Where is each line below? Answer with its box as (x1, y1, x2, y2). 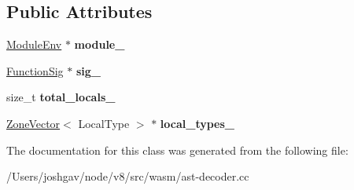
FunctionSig (6, 62, 64, 79)
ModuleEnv (6, 36, 62, 53)
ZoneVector (6, 115, 61, 131)
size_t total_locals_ (6, 89, 116, 105)
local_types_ (160, 115, 235, 131)
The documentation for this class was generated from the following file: (6, 141, 348, 158)
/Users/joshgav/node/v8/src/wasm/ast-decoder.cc (6, 168, 249, 185)
